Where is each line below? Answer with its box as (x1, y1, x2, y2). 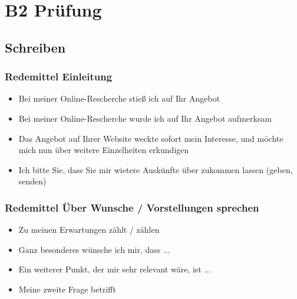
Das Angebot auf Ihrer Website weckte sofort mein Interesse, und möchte (18, 132, 283, 144)
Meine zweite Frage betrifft (18, 282, 116, 295)
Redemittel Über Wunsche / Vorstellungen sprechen (5, 200, 259, 214)
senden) (18, 175, 47, 187)
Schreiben (5, 38, 66, 56)
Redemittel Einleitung (5, 69, 113, 84)
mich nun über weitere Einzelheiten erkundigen (18, 144, 189, 156)
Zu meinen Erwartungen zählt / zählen (18, 223, 160, 236)
